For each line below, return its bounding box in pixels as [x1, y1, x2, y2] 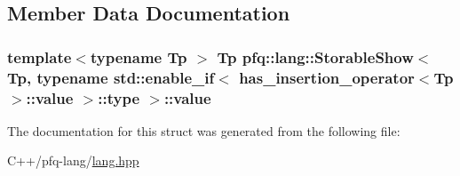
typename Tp [90, 45, 187, 68]
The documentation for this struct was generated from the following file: [7, 121, 401, 140]
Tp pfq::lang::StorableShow [217, 45, 414, 68]
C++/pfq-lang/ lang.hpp [7, 151, 139, 170]
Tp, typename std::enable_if [7, 66, 215, 88]
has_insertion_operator [239, 66, 415, 88]
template [7, 45, 72, 68]
